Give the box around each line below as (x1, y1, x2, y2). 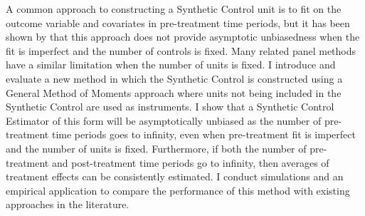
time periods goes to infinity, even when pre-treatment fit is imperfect (51, 127, 356, 142)
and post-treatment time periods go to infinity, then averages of (51, 155, 329, 170)
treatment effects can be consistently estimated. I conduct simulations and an (6, 169, 344, 184)
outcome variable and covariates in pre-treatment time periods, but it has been (6, 15, 350, 30)
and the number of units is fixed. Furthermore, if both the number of (6, 140, 307, 155)
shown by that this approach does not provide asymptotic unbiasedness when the (6, 29, 360, 44)
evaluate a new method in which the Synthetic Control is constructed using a (6, 71, 343, 86)
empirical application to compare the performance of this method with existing (6, 182, 350, 197)
